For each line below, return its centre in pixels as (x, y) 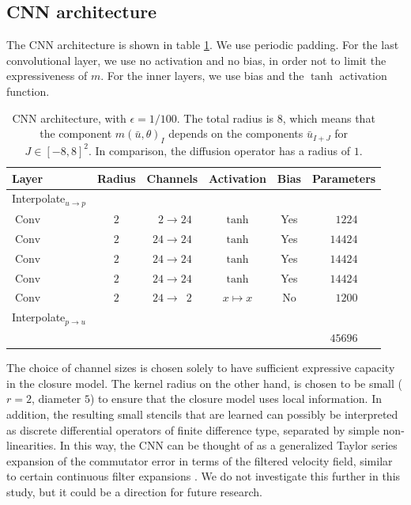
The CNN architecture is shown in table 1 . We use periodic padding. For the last (203, 45)
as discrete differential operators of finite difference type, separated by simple (193, 429)
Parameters (344, 178)
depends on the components (236, 133)
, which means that (329, 118)
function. (28, 91)
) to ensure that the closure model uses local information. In (236, 399)
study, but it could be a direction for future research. (134, 491)
